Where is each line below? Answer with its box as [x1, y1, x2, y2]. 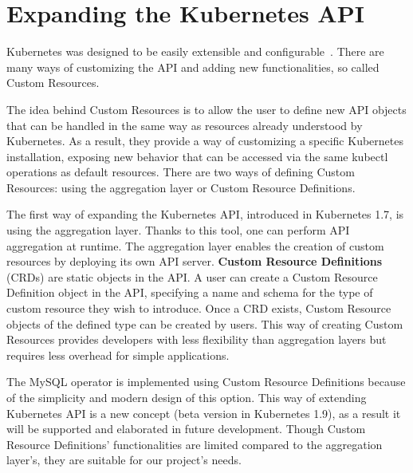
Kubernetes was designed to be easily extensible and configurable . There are [6, 43, 384, 60]
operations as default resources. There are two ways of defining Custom [6, 164, 355, 180]
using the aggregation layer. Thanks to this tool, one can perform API [6, 222, 350, 238]
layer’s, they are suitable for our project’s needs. [6, 451, 242, 468]
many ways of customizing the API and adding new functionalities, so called [6, 58, 380, 75]
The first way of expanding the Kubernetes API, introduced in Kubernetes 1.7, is [6, 206, 404, 223]
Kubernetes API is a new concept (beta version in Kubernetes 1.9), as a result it [6, 404, 401, 421]
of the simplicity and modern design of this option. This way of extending [6, 389, 367, 405]
